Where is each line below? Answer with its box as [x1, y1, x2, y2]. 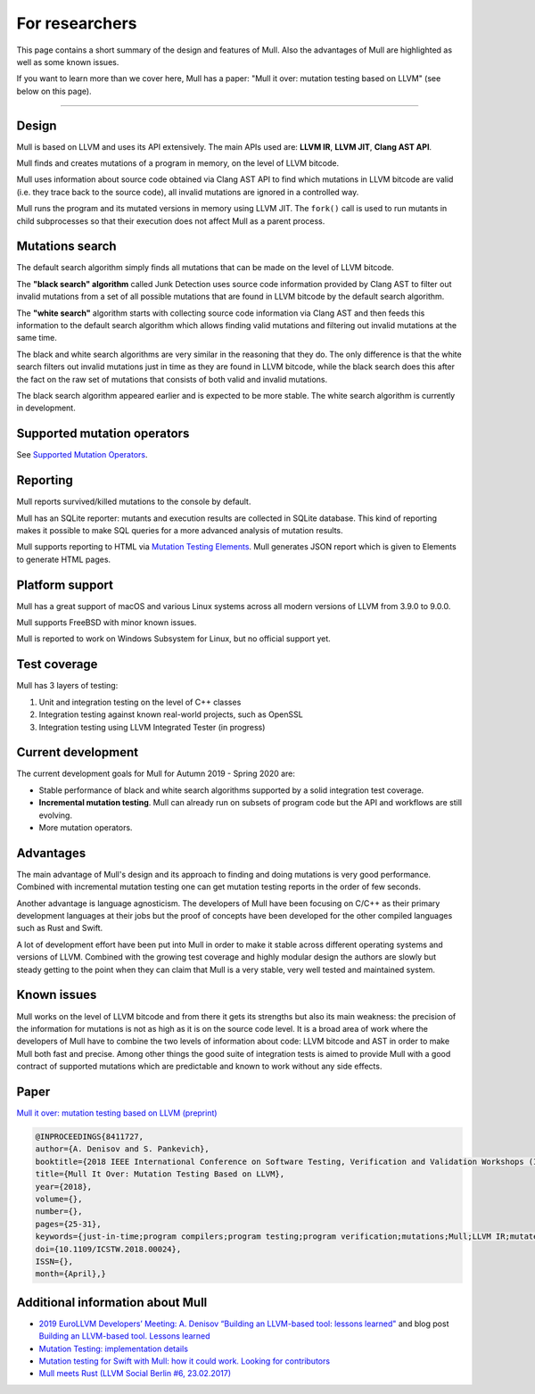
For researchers [16, 13, 137, 33]
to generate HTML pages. [16, 554, 111, 565]
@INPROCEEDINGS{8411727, [35, 1132, 144, 1142]
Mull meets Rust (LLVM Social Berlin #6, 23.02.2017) [38, 1368, 232, 1379]
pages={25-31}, [35, 1218, 102, 1229]
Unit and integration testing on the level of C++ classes [38, 697, 242, 707]
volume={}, [35, 1193, 83, 1204]
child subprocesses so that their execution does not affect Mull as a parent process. [16, 215, 325, 227]
